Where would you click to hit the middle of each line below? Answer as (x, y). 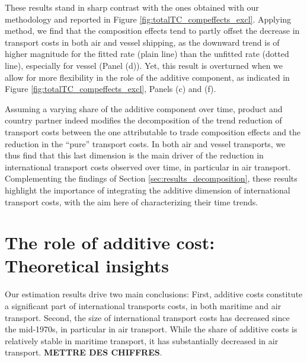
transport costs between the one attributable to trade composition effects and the (153, 131)
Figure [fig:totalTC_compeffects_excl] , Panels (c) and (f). (111, 89)
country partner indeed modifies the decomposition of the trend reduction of (143, 120)
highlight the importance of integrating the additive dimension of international (148, 190)
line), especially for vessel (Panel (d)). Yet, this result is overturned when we (144, 65)
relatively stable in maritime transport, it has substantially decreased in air (142, 340)
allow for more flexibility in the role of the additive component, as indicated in (147, 77)
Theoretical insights (87, 266)
